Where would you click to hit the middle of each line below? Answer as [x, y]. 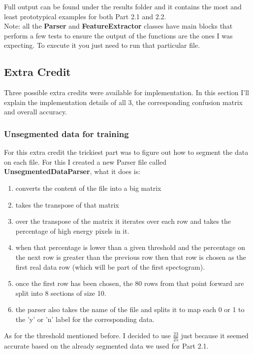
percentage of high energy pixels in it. [72, 230]
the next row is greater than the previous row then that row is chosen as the [131, 257]
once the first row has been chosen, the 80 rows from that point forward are [130, 283]
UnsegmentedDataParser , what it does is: [72, 171]
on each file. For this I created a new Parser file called [85, 161]
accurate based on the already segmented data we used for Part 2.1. [106, 345]
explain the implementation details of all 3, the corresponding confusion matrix [123, 102]
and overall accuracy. [36, 112]
